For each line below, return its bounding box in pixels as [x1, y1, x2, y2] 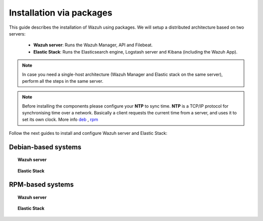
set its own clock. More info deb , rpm [22, 117, 98, 123]
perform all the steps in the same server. [22, 78, 103, 84]
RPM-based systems [9, 181, 74, 189]
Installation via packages [9, 7, 113, 18]
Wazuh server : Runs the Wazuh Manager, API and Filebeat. [33, 42, 153, 48]
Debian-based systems [9, 143, 81, 151]
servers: [9, 31, 26, 37]
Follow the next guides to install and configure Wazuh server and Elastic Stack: [9, 130, 168, 136]
